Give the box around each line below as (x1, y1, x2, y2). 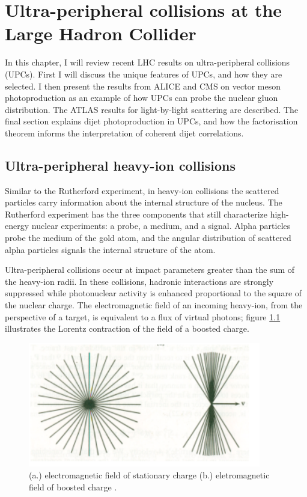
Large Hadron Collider (5, 21, 196, 46)
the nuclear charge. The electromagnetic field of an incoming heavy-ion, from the (5, 299, 303, 311)
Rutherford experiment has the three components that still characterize (5, 207, 267, 220)
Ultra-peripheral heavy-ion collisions (5, 156, 236, 174)
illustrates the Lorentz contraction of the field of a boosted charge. (5, 322, 249, 335)
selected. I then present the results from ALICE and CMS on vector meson (5, 79, 281, 92)
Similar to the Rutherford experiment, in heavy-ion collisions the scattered (5, 184, 279, 197)
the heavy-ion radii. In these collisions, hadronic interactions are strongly (5, 275, 274, 287)
